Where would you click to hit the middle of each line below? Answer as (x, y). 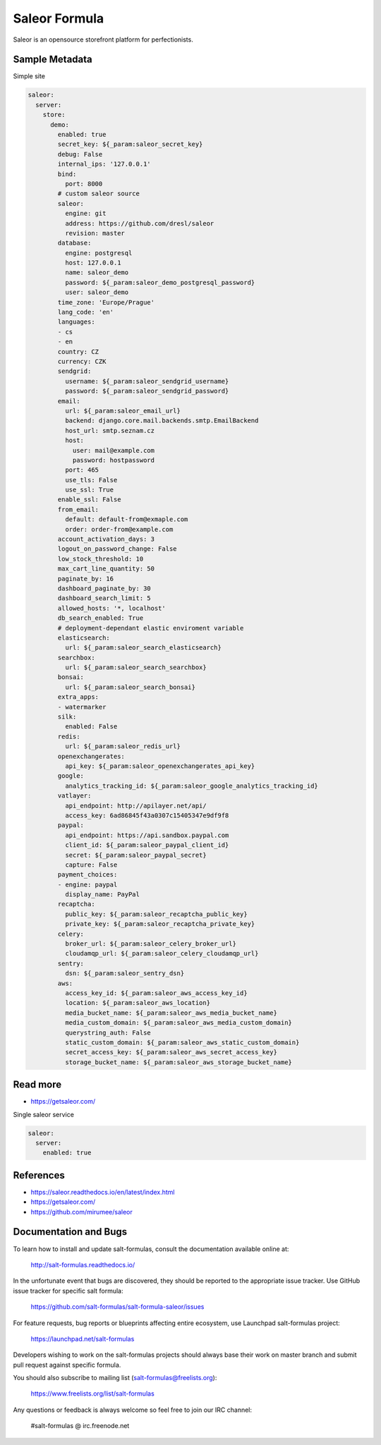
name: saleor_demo (97, 273)
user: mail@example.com (114, 450)
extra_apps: (78, 697)
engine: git (85, 214)
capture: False (91, 865)
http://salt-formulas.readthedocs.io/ (83, 1264)
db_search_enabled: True (101, 618)
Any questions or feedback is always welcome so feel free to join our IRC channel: (133, 1410)
